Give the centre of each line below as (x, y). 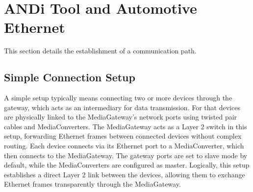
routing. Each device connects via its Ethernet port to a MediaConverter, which (124, 146)
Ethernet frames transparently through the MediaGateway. (92, 184)
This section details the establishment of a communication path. (100, 51)
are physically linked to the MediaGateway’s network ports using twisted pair (121, 117)
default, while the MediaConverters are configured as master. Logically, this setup (127, 165)
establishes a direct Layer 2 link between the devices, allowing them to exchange (125, 174)
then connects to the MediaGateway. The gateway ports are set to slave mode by (126, 155)
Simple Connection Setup (70, 77)
